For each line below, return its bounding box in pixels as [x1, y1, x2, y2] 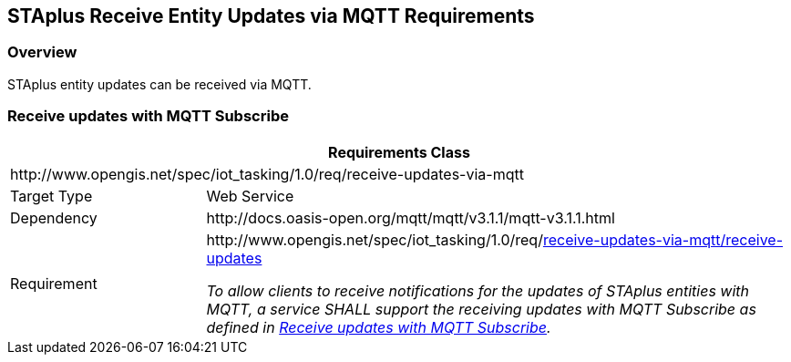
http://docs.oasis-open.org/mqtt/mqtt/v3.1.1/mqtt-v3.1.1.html [206, 208, 615, 227]
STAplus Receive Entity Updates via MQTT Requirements [7, 5, 535, 27]
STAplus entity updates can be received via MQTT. [7, 76, 312, 92]
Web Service [206, 186, 294, 205]
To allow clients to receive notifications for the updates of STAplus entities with [206, 281, 750, 300]
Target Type [10, 186, 93, 205]
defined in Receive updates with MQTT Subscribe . [206, 317, 551, 336]
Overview [7, 43, 77, 62]
